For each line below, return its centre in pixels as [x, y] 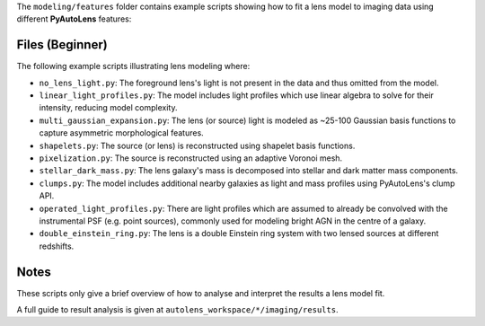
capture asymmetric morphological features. [121, 133]
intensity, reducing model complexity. [108, 108]
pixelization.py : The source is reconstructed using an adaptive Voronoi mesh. [191, 158]
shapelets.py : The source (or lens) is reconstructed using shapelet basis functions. [197, 145]
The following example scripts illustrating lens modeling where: [133, 66]
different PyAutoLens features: [74, 19]
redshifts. [57, 246]
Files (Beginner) [62, 45]
